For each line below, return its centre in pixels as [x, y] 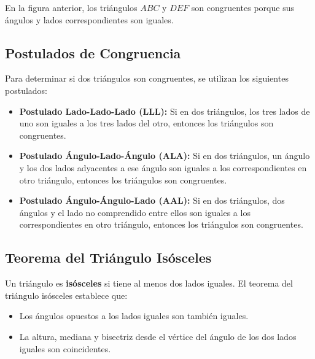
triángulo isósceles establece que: [66, 295]
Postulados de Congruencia [93, 52]
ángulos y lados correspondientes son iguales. [89, 19]
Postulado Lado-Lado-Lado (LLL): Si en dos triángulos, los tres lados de [165, 111]
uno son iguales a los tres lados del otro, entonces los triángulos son [146, 123]
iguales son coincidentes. [65, 348]
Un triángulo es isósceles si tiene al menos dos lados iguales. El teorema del [149, 283]
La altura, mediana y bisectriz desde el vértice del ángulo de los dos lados [158, 336]
